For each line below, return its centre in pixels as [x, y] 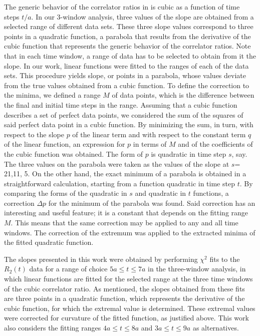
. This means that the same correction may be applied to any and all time [124, 223]
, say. [239, 153]
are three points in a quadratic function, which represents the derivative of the [124, 298]
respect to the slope [34, 134]
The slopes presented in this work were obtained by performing [101, 259]
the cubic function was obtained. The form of [74, 153]
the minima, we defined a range [52, 95]
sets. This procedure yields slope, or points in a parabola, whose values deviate [125, 75]
